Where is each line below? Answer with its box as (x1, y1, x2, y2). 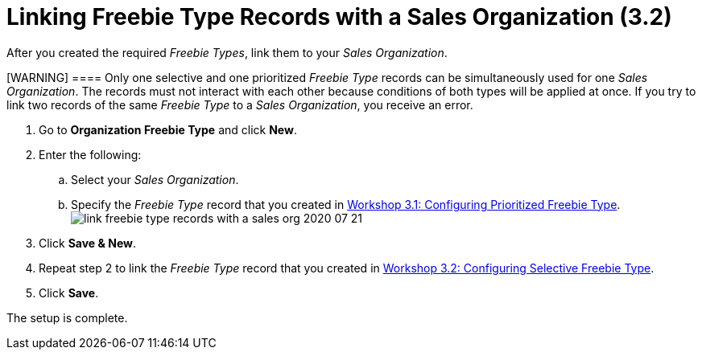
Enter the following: (39, 147, 142, 162)
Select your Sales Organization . (71, 172, 239, 186)
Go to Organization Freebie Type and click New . (39, 122, 297, 137)
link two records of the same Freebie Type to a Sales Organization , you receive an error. (6, 97, 473, 112)
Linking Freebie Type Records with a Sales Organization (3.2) (6, 3, 672, 31)
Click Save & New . (39, 235, 136, 250)
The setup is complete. (6, 310, 128, 325)
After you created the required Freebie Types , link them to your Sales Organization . (6, 45, 448, 59)
